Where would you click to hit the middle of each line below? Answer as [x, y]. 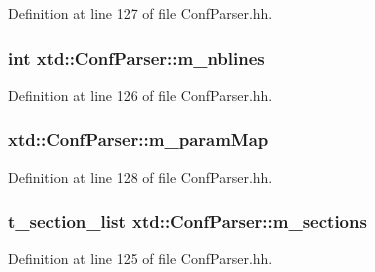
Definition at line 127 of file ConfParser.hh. [140, 13]
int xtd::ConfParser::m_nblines [136, 57]
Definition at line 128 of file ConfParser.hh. [140, 176]
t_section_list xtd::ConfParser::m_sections [187, 221]
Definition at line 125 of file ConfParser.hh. [140, 258]
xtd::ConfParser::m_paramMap [138, 139]
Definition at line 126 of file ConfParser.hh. [140, 94]
